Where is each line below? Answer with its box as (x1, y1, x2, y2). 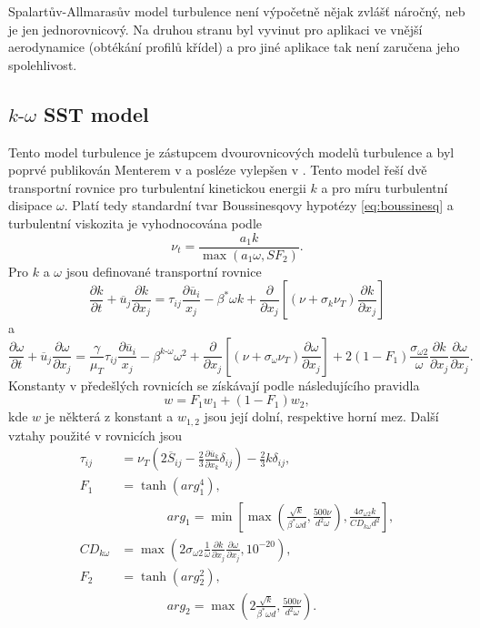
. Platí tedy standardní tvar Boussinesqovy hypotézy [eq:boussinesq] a (64, 196, 454, 215)
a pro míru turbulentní (321, 177, 448, 197)
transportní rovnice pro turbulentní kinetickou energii (8, 177, 306, 197)
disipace (8, 196, 53, 215)
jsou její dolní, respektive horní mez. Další (204, 407, 439, 426)
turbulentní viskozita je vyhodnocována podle (8, 213, 263, 232)
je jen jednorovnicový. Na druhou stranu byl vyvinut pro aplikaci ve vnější (8, 19, 423, 38)
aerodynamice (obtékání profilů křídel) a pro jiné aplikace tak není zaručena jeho (8, 37, 460, 56)
